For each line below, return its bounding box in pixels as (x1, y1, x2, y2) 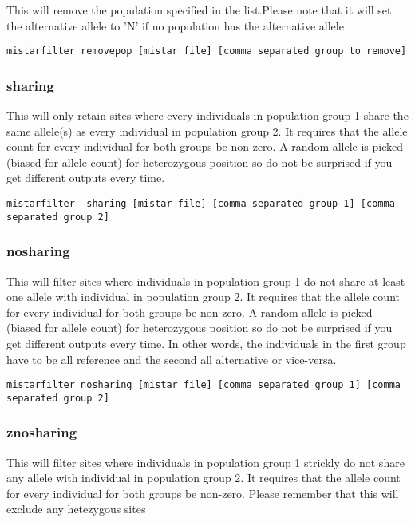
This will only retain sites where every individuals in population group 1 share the (6, 107, 409, 124)
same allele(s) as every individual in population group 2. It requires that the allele (6, 122, 408, 139)
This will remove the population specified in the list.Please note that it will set (6, 2, 392, 18)
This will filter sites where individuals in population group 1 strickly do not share (6, 453, 405, 470)
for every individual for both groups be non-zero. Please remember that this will (6, 484, 399, 501)
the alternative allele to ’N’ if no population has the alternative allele (6, 17, 344, 34)
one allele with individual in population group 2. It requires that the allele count (6, 288, 400, 305)
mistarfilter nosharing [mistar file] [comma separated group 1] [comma (6, 379, 401, 391)
